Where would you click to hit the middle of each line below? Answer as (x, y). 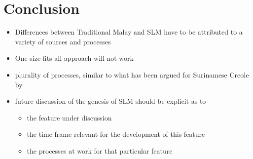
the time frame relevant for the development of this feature (116, 134)
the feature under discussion (69, 117)
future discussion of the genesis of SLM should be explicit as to (110, 101)
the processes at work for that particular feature (100, 150)
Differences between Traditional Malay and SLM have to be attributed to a (129, 32)
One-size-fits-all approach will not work (74, 58)
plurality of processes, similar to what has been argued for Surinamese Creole (132, 74)
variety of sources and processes (63, 41)
